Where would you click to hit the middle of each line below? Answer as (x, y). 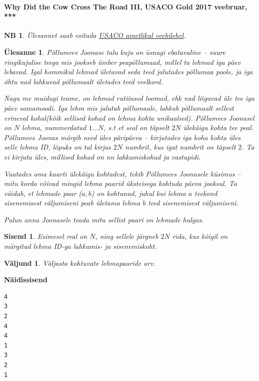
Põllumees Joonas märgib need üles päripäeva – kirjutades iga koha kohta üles (123, 137)
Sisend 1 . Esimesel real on (46, 236)
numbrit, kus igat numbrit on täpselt (181, 147)
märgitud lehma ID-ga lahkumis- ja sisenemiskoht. (80, 246)
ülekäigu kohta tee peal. (218, 127)
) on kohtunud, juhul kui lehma (139, 193)
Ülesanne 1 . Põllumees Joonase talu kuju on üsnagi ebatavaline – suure (115, 52)
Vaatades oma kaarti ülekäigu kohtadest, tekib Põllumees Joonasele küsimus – (123, 173)
